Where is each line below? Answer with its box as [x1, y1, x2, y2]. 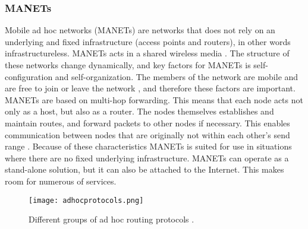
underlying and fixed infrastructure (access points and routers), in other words [5, 35, 291, 47]
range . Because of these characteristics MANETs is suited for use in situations [5, 140, 292, 152]
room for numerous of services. [5, 174, 117, 187]
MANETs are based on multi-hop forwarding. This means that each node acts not [5, 93, 303, 106]
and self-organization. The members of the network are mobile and [55, 70, 298, 82]
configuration [5, 70, 53, 82]
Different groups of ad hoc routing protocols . [29, 213, 194, 225]
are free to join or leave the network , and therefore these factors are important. [5, 82, 296, 94]
